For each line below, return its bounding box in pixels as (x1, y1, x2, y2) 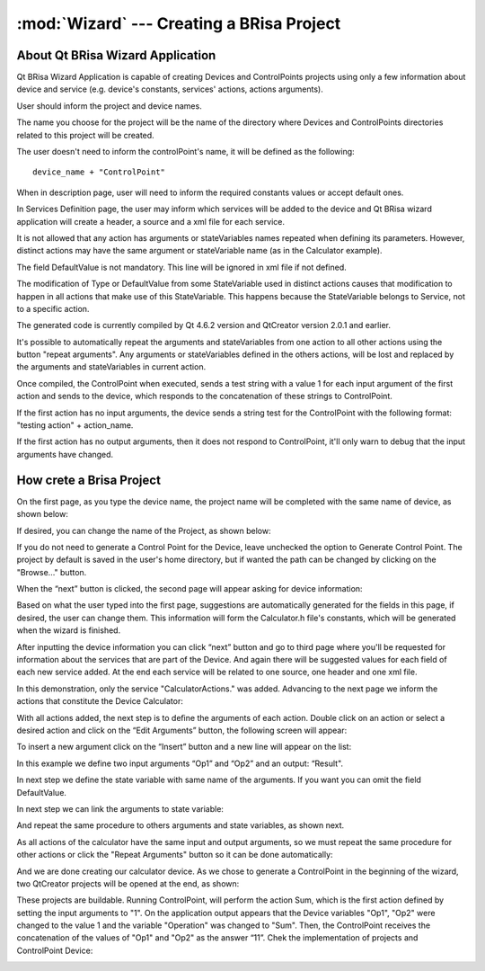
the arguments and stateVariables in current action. (16, 361, 207, 372)
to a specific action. (16, 303, 90, 314)
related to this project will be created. (16, 129, 154, 140)
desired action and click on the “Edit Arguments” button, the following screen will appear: (16, 725, 348, 735)
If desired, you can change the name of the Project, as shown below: (16, 525, 271, 536)
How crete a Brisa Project (16, 472, 162, 487)
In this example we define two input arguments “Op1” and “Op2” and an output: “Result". (16, 758, 344, 769)
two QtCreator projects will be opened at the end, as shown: (16, 877, 240, 889)
